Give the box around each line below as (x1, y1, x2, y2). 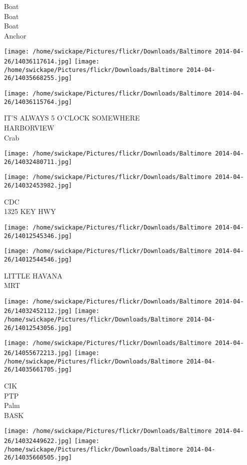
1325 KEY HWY (4, 206, 56, 216)
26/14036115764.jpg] (4, 98, 72, 105)
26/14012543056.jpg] (4, 324, 72, 331)
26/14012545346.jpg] (4, 232, 72, 239)
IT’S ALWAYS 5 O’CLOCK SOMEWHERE (4, 112, 140, 123)
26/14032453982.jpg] (4, 182, 72, 189)
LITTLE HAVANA (4, 270, 62, 280)
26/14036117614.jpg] (4, 58, 72, 65)
